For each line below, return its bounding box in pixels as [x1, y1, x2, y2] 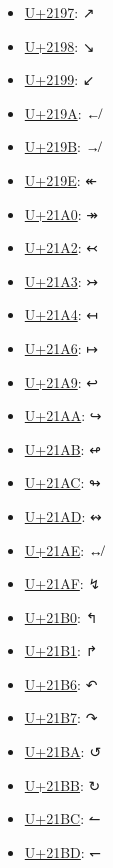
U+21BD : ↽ [24, 841, 102, 862]
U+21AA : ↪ [24, 405, 102, 426]
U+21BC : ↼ [24, 808, 101, 829]
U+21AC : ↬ [24, 472, 101, 493]
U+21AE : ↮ [24, 539, 103, 560]
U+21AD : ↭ [24, 505, 102, 526]
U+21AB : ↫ [24, 438, 101, 459]
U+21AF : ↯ [24, 573, 101, 594]
